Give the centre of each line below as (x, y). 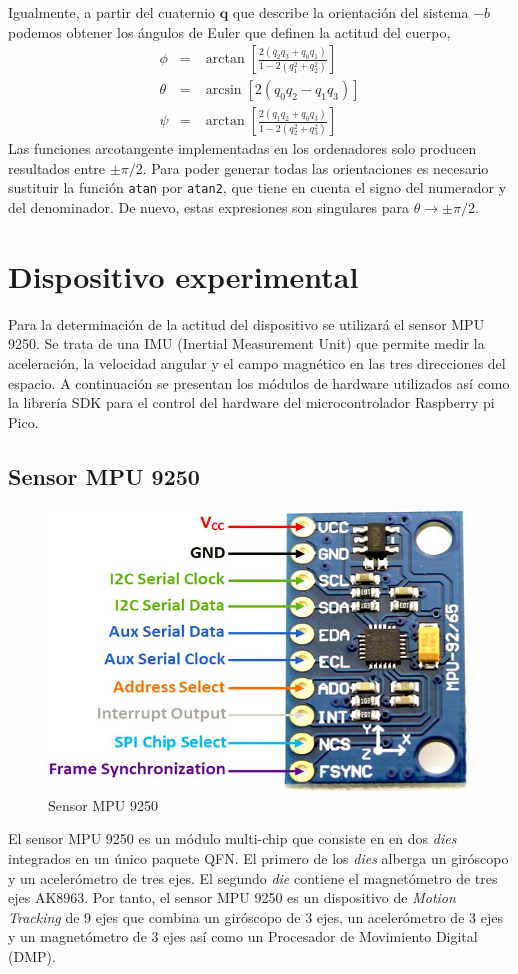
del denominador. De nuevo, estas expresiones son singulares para (209, 207)
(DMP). (32, 956)
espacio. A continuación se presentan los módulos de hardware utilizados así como (259, 382)
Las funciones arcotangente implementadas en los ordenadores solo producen (242, 148)
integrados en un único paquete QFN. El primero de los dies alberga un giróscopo (258, 858)
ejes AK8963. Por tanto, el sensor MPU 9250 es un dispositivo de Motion (232, 897)
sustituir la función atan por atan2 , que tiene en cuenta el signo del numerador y (257, 187)
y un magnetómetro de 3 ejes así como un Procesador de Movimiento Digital (243, 936)
